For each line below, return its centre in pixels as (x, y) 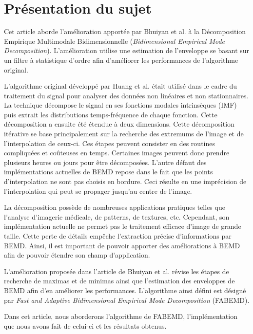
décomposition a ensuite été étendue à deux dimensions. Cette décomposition (119, 124)
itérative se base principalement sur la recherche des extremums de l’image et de (124, 134)
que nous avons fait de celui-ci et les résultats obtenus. (85, 325)
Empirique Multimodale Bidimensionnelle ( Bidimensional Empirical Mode (115, 41)
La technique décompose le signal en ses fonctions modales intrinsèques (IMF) (120, 105)
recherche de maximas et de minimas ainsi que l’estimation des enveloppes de (119, 281)
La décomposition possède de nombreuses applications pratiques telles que (115, 207)
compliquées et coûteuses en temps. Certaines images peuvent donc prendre (117, 153)
